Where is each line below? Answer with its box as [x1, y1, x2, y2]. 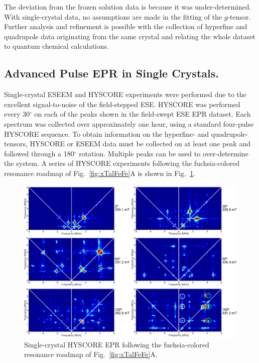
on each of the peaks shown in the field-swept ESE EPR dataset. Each [34, 109, 251, 119]
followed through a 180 [4, 148, 74, 158]
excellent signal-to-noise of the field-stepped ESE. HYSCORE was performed [4, 99, 240, 109]
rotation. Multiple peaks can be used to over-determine [79, 148, 248, 158]
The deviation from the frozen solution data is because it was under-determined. [4, 2, 251, 12]
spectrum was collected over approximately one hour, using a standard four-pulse [4, 118, 254, 129]
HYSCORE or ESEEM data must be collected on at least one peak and [30, 138, 250, 149]
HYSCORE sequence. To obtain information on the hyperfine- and [4, 128, 209, 139]
